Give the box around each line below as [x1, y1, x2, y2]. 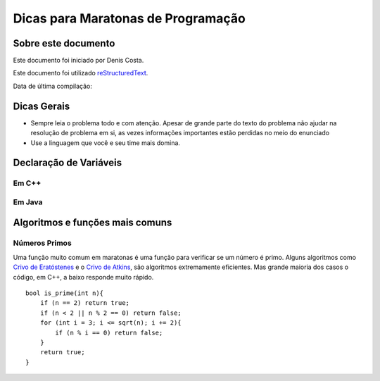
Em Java [13, 197, 43, 207]
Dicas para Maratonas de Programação [13, 11, 246, 26]
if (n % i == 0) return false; [55, 328, 163, 337]
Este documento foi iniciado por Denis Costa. [13, 56, 144, 65]
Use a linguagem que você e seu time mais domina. [30, 138, 181, 147]
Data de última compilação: [13, 82, 93, 90]
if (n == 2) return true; [39, 299, 130, 307]
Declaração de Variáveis [13, 157, 122, 169]
